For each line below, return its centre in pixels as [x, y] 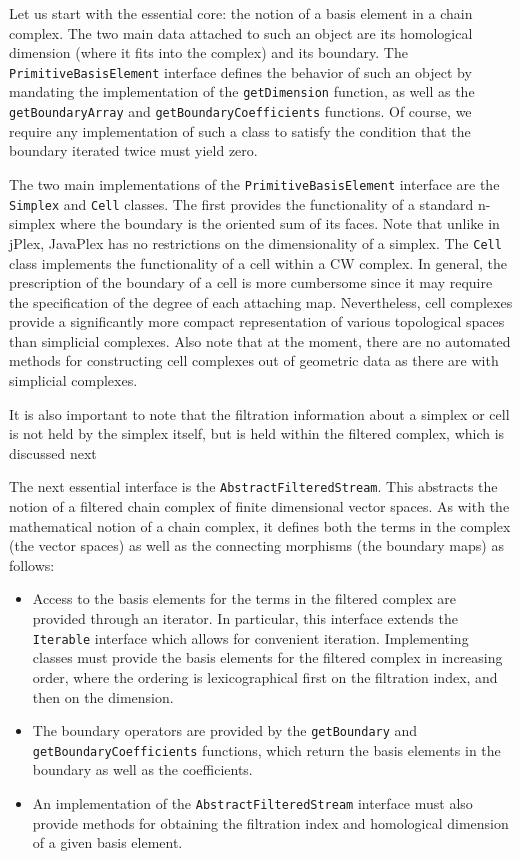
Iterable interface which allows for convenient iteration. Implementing [250, 637]
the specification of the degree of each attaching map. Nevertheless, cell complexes [261, 301]
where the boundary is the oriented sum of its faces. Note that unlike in [280, 223]
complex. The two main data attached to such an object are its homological [241, 32]
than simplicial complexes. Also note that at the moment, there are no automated [260, 340]
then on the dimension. [103, 696]
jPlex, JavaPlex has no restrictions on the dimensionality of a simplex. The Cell [255, 242]
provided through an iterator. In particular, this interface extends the [245, 618]
